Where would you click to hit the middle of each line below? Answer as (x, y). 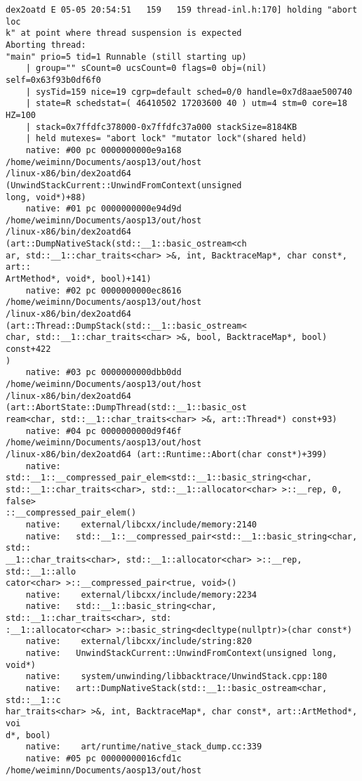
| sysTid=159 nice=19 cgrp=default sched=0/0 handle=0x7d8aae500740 (189, 92)
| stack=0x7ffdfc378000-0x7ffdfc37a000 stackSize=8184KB (161, 127)
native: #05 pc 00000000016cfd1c (103, 759)
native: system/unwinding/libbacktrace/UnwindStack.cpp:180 (176, 677)
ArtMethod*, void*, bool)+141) (79, 279)
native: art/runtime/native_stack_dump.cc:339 (144, 747)
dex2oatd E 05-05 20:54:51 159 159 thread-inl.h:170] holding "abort (182, 10)
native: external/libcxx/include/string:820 (139, 642)
